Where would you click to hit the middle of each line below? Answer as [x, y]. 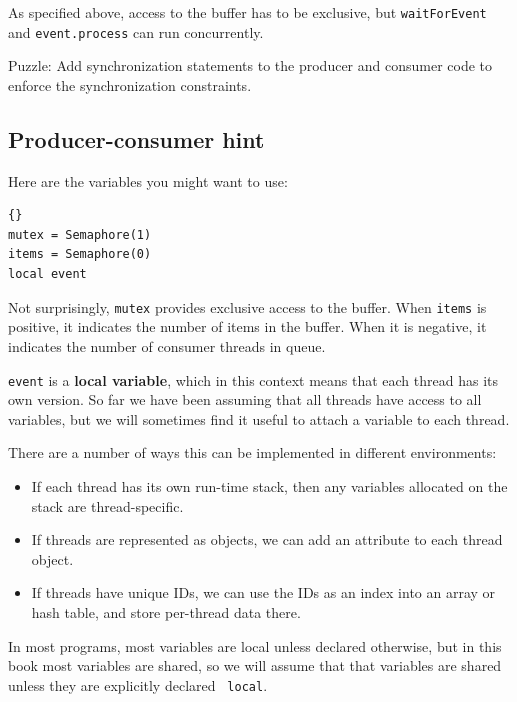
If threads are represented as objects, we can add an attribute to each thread [267, 539]
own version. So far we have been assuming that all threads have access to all [245, 399]
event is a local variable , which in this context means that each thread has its [253, 379]
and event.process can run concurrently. [136, 31]
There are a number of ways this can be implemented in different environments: [252, 452]
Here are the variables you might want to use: [148, 180]
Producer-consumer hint [136, 138]
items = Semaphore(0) [80, 254]
